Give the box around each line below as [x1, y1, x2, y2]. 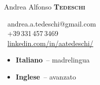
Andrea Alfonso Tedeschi [4, 1, 86, 11]
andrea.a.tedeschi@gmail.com [7, 18, 96, 28]
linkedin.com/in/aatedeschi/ [7, 37, 94, 48]
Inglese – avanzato [15, 71, 76, 81]
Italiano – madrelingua [15, 54, 90, 65]
